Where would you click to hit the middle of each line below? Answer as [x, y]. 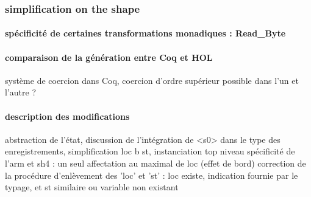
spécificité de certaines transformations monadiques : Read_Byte [145, 33]
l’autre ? [20, 92]
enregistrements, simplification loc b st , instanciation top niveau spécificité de [150, 151]
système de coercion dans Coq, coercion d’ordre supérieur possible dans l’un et [152, 80]
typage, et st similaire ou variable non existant [92, 187]
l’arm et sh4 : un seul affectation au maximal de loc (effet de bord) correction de [155, 163]
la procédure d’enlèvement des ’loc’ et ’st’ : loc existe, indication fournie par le [152, 175]
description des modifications [67, 116]
